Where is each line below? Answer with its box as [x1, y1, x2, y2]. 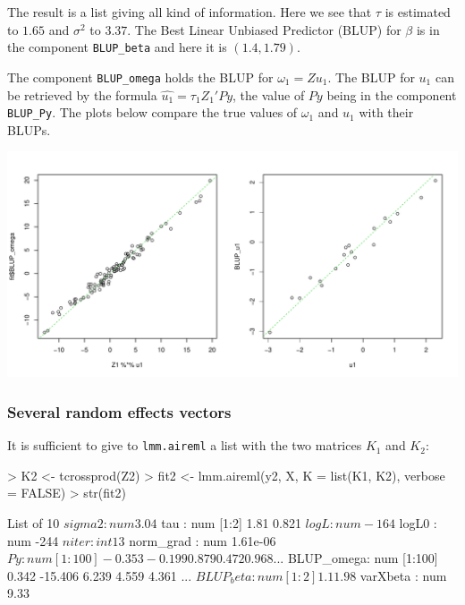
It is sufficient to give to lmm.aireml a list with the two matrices [7, 436, 362, 455]
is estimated [385, 3, 451, 21]
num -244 [7, 531, 59, 550]
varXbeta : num [359, 566, 447, 584]
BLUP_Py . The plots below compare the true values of [7, 103, 298, 122]
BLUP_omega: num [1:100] [287, 549, 438, 567]
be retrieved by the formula [7, 85, 157, 104]
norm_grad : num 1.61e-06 [129, 531, 276, 550]
